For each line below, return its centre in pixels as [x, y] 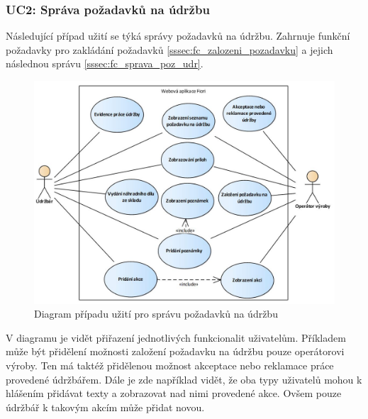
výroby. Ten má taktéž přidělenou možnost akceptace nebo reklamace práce [170, 365]
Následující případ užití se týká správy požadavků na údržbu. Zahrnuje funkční [178, 36]
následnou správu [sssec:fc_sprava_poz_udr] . [105, 63]
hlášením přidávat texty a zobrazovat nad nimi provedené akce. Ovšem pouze [174, 393]
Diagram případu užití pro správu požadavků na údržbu [156, 314]
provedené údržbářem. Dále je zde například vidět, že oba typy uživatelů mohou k [184, 379]
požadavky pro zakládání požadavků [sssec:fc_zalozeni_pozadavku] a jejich [169, 49]
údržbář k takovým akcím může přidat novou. [105, 407]
